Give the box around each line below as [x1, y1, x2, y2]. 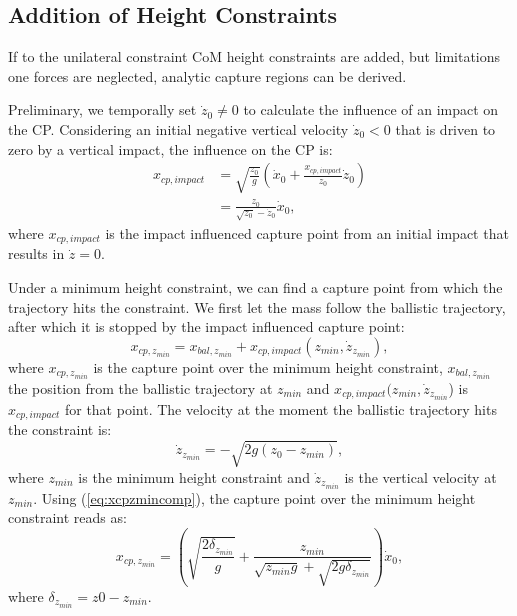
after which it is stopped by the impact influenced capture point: [8, 316, 405, 337]
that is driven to [395, 118, 496, 139]
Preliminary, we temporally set [8, 99, 197, 120]
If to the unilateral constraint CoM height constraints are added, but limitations [8, 46, 501, 67]
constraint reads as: [8, 507, 127, 528]
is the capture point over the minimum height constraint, [93, 356, 443, 377]
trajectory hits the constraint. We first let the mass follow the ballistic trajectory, [8, 296, 506, 317]
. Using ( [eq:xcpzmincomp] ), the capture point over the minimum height [33, 487, 476, 508]
